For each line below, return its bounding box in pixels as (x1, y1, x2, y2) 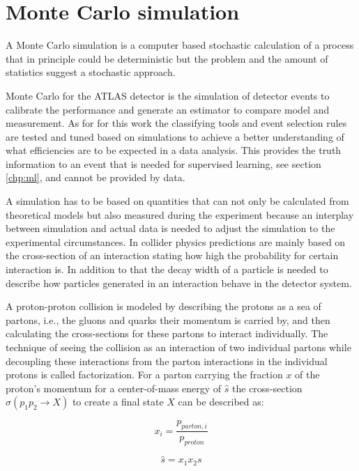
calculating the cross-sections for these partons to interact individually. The (6, 326, 328, 341)
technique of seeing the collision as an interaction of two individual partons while (6, 340, 351, 354)
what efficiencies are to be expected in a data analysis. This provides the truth (6, 143, 342, 157)
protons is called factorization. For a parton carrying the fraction (6, 367, 283, 382)
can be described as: (178, 394, 264, 409)
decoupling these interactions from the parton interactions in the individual (6, 353, 328, 368)
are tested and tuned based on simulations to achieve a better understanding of (6, 129, 344, 144)
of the (295, 367, 320, 382)
